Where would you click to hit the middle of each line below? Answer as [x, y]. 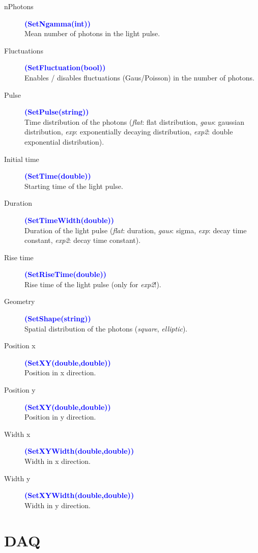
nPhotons [19, 6]
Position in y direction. [60, 417]
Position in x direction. [60, 372]
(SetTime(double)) [58, 176]
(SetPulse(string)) [57, 112]
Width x [17, 434]
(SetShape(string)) [58, 319]
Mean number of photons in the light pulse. [92, 33]
